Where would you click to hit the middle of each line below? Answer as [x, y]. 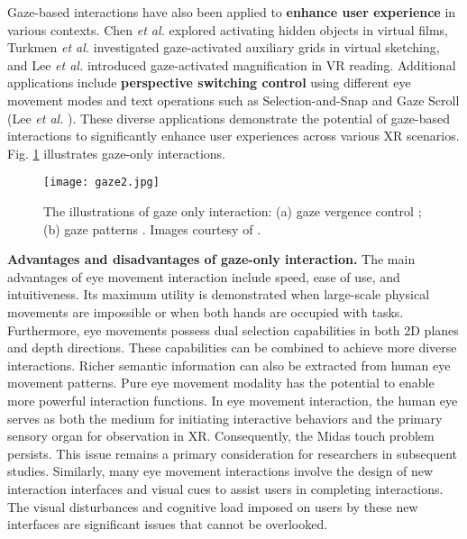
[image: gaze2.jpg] [101, 183]
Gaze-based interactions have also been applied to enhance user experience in [232, 12]
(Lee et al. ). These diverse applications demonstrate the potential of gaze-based [229, 118]
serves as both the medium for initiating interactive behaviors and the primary [225, 418]
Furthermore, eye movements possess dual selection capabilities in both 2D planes [233, 329]
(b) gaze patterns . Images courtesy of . [152, 228]
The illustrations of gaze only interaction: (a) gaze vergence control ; [233, 211]
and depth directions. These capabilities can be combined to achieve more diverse [232, 347]
